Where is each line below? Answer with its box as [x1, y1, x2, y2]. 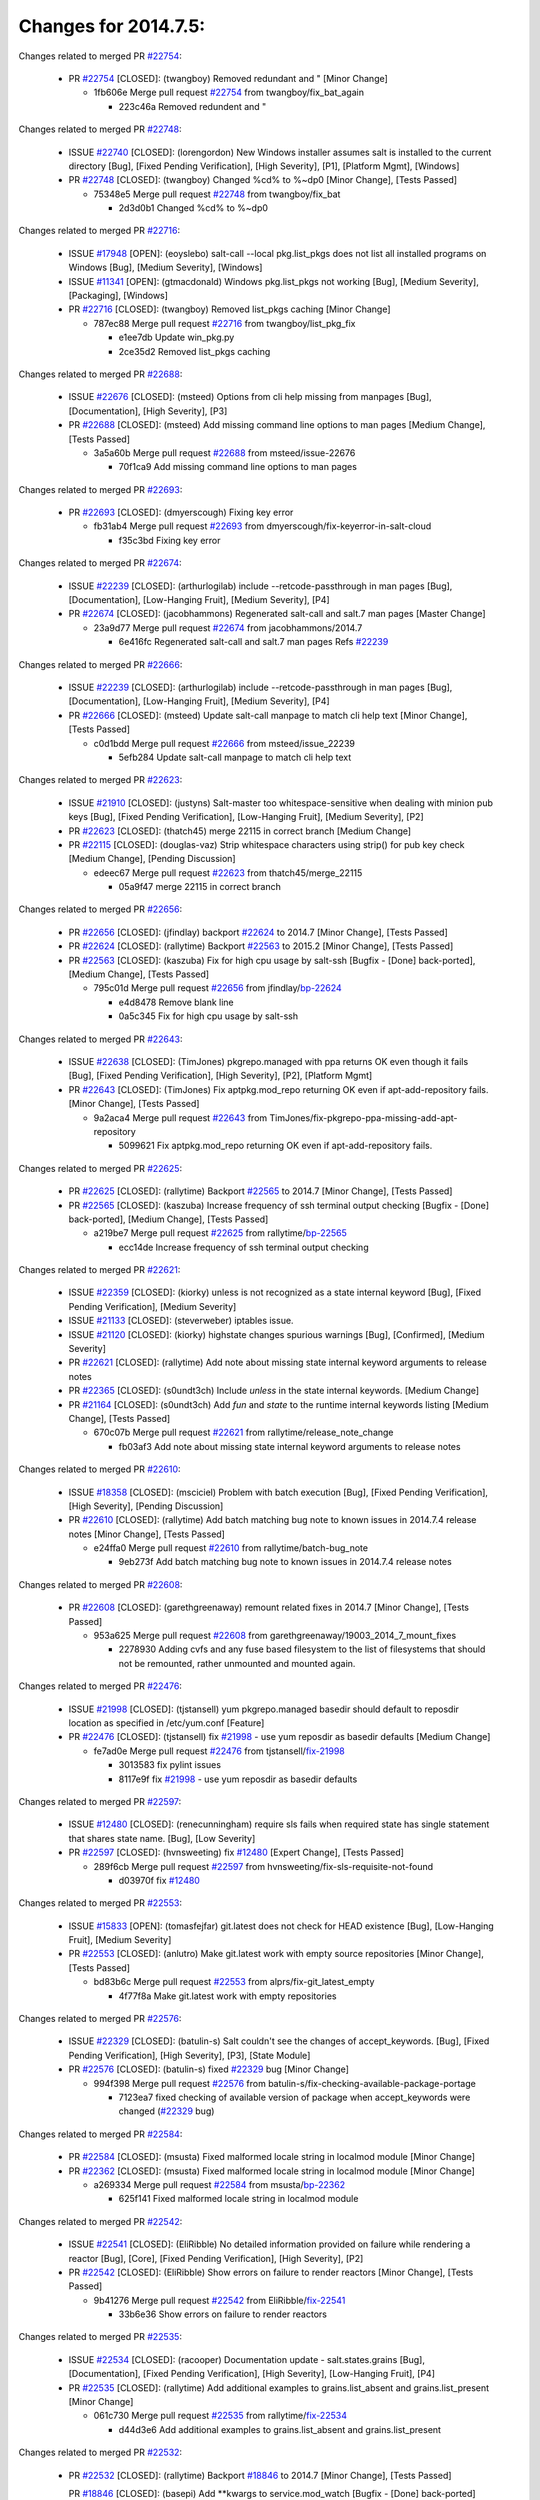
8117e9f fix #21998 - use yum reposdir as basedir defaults [118, 1773, 358, 1785]
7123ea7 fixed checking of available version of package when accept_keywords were [118, 2091, 471, 2103]
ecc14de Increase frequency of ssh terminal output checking [118, 1241, 369, 1253]
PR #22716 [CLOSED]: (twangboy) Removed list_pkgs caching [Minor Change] [68, 303, 391, 315]
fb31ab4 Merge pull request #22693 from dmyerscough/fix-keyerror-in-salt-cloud [93, 520, 432, 532]
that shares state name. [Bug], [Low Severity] [68, 1832, 256, 1844]
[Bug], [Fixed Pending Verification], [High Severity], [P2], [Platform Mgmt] [68, 1070, 373, 1082]
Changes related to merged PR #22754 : [18, 50, 182, 62]
